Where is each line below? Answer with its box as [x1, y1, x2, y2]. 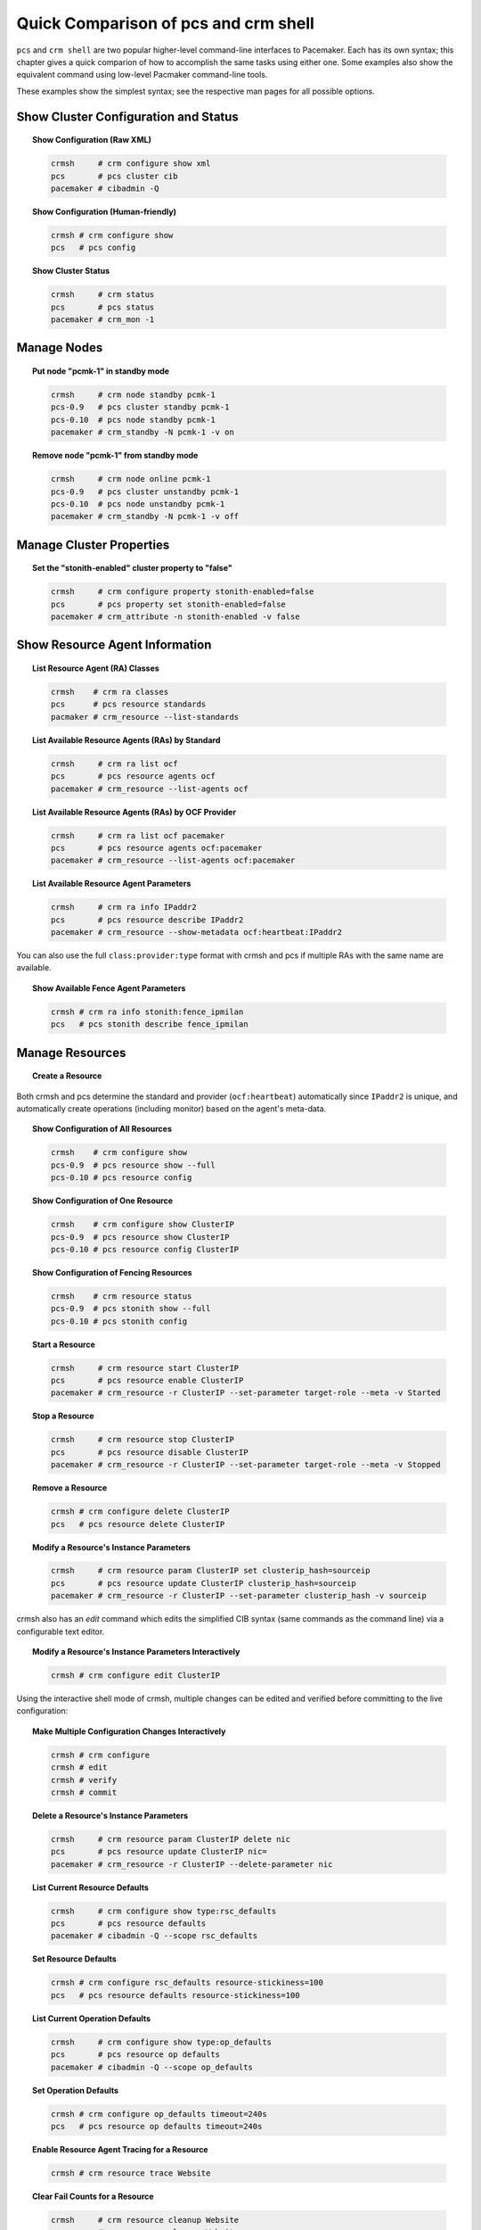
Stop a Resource [32, 1410, 94, 1422]
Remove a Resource [32, 1483, 108, 1493]
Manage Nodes [16, 340, 103, 356]
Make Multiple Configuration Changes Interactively [32, 1726, 226, 1737]
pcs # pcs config [50, 243, 136, 253]
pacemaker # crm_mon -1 [50, 315, 155, 325]
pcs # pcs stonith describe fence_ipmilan [50, 1020, 249, 1029]
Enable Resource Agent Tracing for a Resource [32, 2143, 208, 2154]
